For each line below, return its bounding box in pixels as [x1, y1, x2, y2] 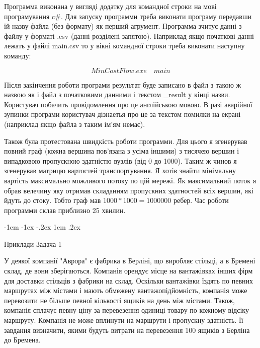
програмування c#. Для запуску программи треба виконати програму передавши [4, 11, 252, 21]
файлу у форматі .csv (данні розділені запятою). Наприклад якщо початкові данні [4, 30, 254, 41]
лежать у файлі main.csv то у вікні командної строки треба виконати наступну [4, 40, 245, 51]
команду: [4, 50, 31, 60]
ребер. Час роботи [174, 195, 229, 205]
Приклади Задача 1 [4, 238, 62, 249]
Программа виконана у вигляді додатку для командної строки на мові [4, 1, 217, 11]
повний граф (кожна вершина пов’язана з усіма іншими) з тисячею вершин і [4, 146, 239, 156]
